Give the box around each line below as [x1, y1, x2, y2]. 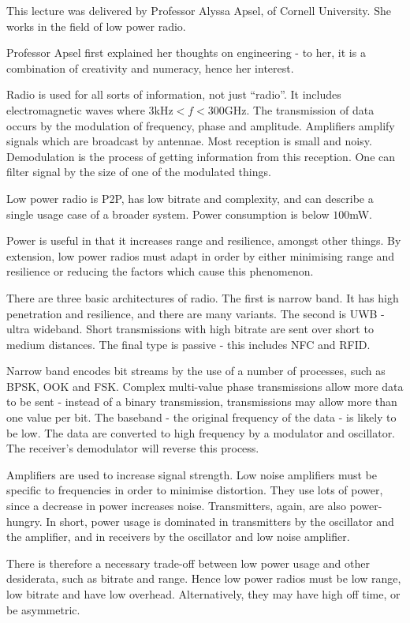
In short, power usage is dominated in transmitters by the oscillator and [46, 512, 394, 529]
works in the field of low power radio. [6, 17, 186, 34]
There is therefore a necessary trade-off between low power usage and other [6, 554, 370, 571]
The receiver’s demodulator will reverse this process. [6, 440, 259, 456]
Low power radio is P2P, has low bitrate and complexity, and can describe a [6, 190, 374, 206]
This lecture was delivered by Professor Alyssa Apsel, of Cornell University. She [6, 2, 391, 18]
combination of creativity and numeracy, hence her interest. [6, 59, 294, 76]
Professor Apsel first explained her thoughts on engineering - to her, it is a [6, 44, 366, 61]
